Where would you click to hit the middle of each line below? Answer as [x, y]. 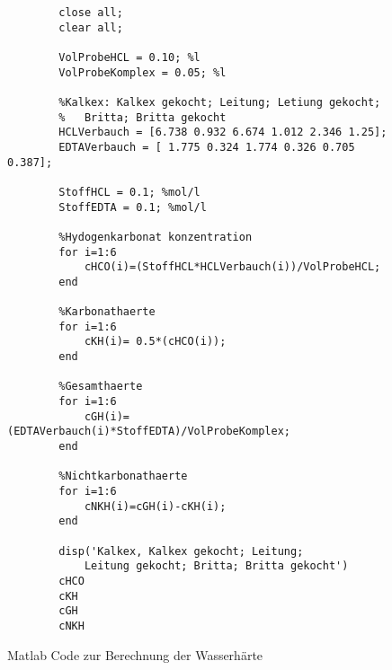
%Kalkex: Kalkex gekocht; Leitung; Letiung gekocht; [220, 102]
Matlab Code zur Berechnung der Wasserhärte [135, 654]
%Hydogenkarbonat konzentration [156, 237]
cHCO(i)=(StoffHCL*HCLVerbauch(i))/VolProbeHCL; [232, 267]
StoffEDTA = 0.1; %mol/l [133, 207]
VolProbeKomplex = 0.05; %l [143, 72]
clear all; [91, 27]
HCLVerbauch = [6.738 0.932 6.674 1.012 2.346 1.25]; [223, 132]
